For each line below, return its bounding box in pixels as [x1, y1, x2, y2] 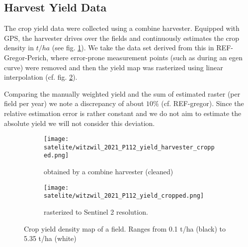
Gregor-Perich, [4, 52, 49, 62]
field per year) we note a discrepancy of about [4, 98, 144, 109]
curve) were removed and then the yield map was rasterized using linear [4, 62, 223, 72]
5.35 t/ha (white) [24, 233, 77, 244]
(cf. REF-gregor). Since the [161, 98, 244, 109]
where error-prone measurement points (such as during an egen [50, 52, 243, 62]
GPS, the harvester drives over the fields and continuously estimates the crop [4, 32, 240, 43]
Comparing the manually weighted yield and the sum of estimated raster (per [4, 88, 241, 99]
